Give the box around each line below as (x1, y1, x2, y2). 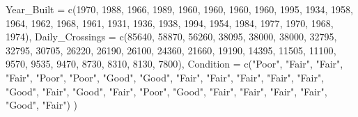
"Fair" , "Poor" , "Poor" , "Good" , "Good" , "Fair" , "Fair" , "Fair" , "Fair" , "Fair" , (6, 70, 325, 84)
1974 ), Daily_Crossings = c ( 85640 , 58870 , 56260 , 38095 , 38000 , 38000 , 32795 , (6, 29, 337, 44)
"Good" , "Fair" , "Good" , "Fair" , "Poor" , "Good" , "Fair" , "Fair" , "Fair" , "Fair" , (6, 84, 327, 98)
